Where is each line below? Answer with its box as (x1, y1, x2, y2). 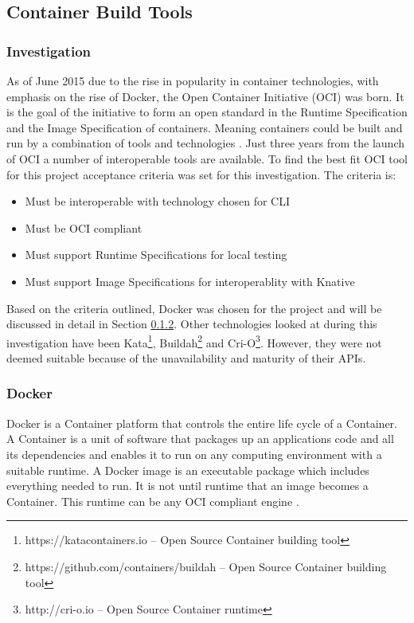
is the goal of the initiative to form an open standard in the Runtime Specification (6, 104, 408, 120)
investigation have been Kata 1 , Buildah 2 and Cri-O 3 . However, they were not (6, 331, 382, 351)
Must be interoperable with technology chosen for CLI (25, 193, 290, 210)
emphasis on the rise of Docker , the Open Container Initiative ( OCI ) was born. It (6, 88, 404, 104)
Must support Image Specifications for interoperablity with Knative (25, 272, 355, 289)
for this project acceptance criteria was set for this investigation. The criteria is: (6, 166, 396, 182)
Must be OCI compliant (25, 219, 143, 236)
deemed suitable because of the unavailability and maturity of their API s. (6, 349, 366, 366)
